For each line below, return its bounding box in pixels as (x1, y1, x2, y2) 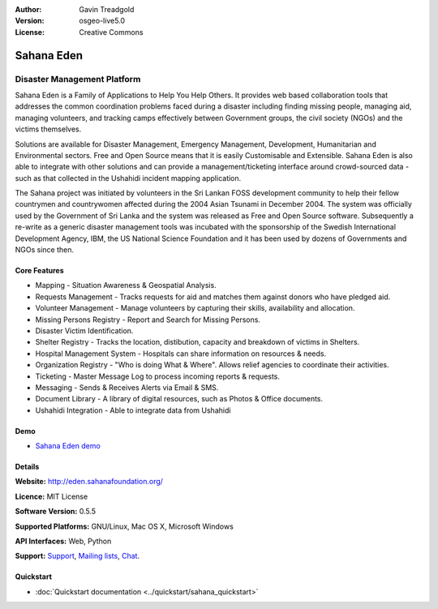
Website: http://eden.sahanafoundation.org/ (15, 477, 164, 487)
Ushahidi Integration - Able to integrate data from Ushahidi (35, 405, 231, 415)
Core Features (15, 266, 64, 276)
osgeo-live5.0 (79, 16, 126, 26)
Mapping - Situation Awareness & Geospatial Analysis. (35, 281, 217, 290)
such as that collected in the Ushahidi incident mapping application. (15, 173, 242, 182)
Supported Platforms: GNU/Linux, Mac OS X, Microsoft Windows (15, 521, 234, 531)
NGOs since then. (15, 245, 75, 255)
